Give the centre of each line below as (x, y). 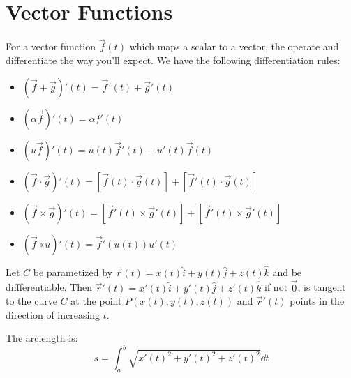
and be (287, 272)
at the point (96, 301)
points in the (317, 301)
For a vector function (51, 46)
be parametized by (73, 272)
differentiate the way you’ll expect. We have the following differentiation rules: (173, 60)
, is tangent (322, 287)
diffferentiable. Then (49, 287)
